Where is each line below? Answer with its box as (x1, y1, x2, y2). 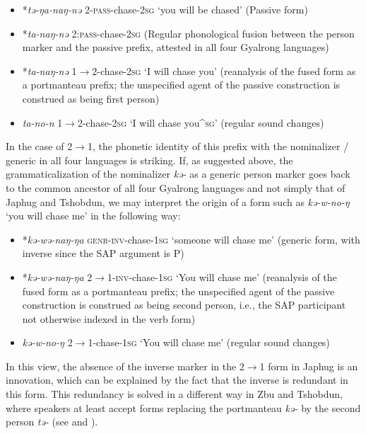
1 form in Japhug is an (259, 358, 358, 373)
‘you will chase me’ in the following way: (6, 208, 181, 223)
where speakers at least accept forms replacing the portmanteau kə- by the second (6, 400, 361, 415)
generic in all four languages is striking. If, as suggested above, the (6, 152, 293, 167)
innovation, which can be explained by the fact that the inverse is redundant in (6, 372, 348, 387)
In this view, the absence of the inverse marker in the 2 (6, 358, 244, 373)
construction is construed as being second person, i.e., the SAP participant (22, 297, 346, 312)
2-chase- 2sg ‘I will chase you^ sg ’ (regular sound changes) (77, 115, 324, 130)
